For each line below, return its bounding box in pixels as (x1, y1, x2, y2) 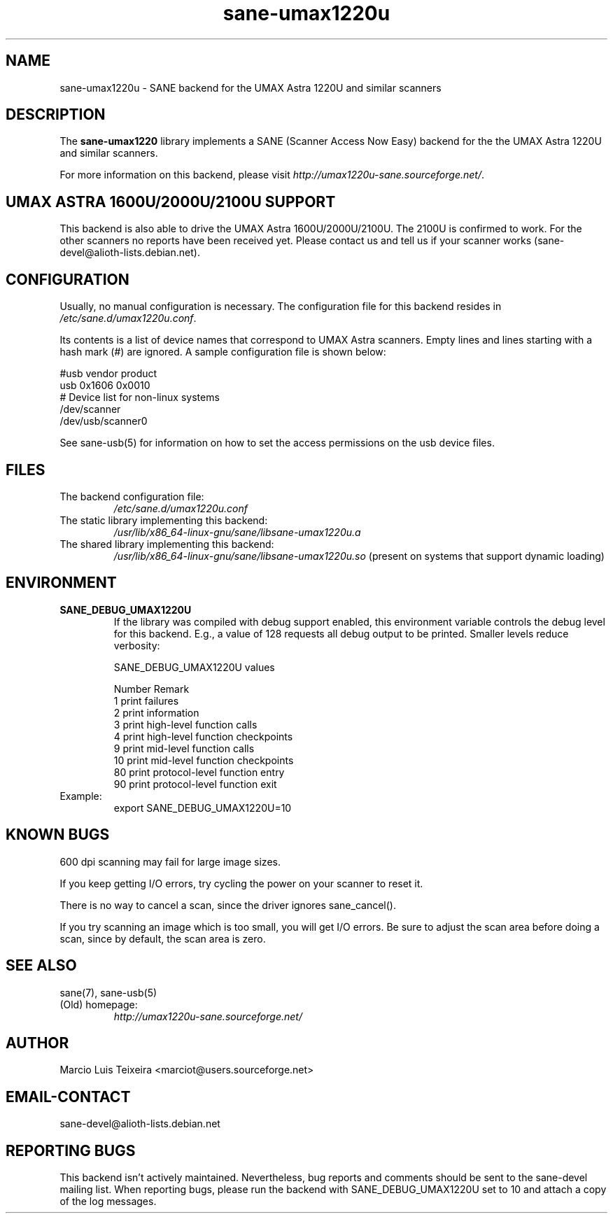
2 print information (113, 706, 199, 719)
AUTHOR (6, 1034, 69, 1052)
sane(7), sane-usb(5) (59, 986, 157, 999)
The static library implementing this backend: (59, 514, 268, 526)
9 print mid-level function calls (113, 742, 255, 754)
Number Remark (113, 682, 190, 695)
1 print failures (113, 694, 179, 707)
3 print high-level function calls (113, 718, 258, 731)
